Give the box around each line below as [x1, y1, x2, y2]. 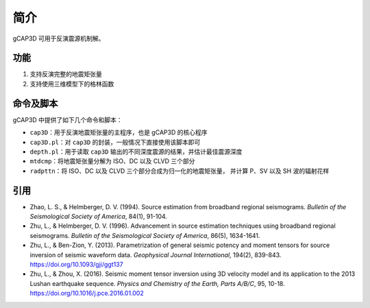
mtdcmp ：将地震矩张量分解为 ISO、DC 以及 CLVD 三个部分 [29, 157, 195, 165]
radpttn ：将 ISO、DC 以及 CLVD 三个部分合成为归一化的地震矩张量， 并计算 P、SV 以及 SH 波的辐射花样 [29, 167, 330, 175]
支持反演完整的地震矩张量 [29, 70, 102, 78]
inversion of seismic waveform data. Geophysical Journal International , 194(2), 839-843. [29, 250, 282, 259]
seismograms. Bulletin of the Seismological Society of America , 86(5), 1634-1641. [29, 231, 260, 239]
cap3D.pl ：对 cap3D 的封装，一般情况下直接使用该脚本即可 [29, 138, 201, 146]
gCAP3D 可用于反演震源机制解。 [12, 34, 105, 43]
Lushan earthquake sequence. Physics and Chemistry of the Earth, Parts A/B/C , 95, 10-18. [29, 279, 285, 287]
